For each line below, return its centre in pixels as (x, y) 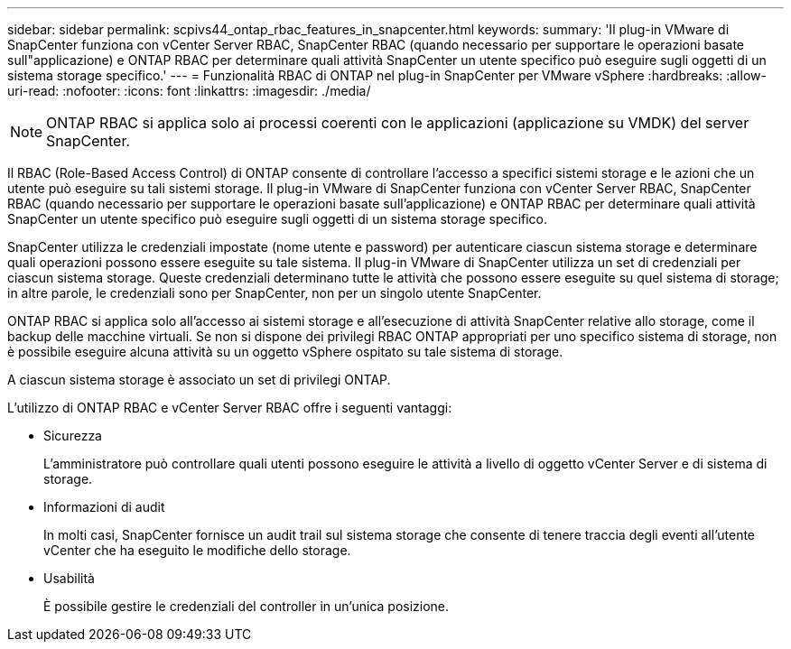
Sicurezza (73, 436)
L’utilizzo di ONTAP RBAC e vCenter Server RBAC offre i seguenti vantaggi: (230, 408)
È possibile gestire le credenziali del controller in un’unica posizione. (247, 606)
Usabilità (69, 578)
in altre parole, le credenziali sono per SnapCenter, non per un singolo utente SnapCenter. (275, 293)
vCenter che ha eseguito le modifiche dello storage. (197, 550)
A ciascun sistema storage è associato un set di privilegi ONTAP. (199, 380)
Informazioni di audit (104, 507)
